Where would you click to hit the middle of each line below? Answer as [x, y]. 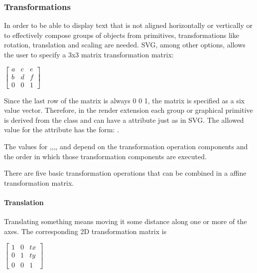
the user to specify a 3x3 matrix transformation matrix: [89, 54]
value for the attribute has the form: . [62, 130]
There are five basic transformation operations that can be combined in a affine [125, 173]
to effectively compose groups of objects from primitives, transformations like [122, 35]
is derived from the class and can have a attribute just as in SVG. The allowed [124, 120]
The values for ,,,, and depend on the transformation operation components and [126, 146]
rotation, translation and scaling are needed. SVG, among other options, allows [125, 45]
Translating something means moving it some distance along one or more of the [126, 221]
